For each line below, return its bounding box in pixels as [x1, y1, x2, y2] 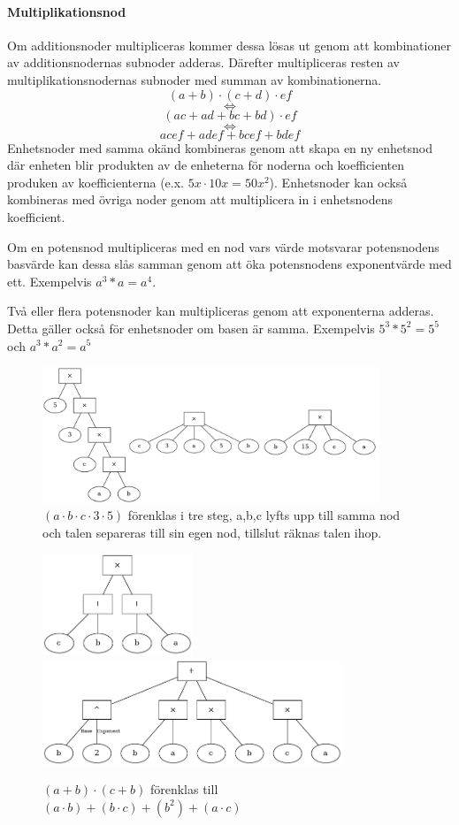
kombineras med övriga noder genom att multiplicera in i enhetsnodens [7, 190, 393, 209]
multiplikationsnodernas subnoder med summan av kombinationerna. [7, 70, 382, 88]
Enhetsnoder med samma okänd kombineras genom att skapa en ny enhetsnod [7, 138, 432, 157]
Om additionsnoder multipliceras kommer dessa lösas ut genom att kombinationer [7, 35, 451, 54]
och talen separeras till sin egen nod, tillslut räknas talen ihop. [42, 523, 382, 541]
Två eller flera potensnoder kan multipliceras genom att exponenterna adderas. [7, 302, 434, 320]
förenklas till [149, 780, 218, 798]
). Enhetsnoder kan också [269, 172, 408, 191]
